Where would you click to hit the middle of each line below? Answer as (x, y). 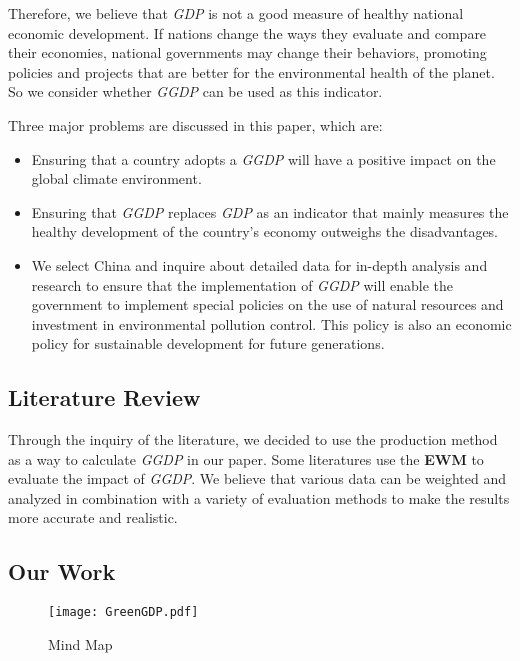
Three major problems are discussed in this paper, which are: (195, 124)
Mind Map (80, 643)
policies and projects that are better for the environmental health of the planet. (251, 71)
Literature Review (104, 397)
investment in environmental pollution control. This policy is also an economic (271, 323)
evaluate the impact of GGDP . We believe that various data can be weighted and (257, 478)
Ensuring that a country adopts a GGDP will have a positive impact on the (263, 158)
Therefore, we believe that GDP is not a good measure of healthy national (236, 13)
